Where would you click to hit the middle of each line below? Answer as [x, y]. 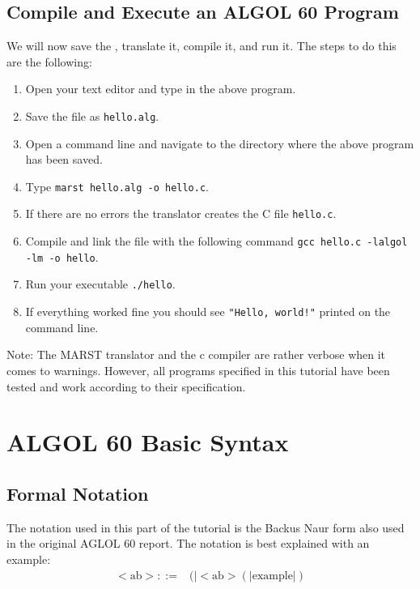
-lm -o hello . [62, 256]
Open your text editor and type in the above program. [161, 89]
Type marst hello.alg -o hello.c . [117, 186]
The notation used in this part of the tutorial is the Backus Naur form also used [206, 527]
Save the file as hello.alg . [92, 115]
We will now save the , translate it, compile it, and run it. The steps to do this [202, 46]
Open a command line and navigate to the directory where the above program [220, 143]
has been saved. [64, 159]
